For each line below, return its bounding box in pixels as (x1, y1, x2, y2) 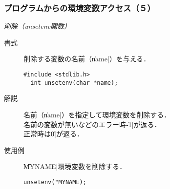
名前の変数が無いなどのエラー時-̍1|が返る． (23, 119, 161, 129)
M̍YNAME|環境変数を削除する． (23, 161, 127, 171)
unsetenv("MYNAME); (23, 178, 86, 186)
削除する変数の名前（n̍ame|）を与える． (23, 54, 150, 64)
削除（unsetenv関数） (4, 21, 71, 31)
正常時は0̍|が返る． (23, 129, 84, 139)
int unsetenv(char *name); (30, 79, 118, 86)
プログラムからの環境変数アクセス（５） (4, 1, 155, 14)
